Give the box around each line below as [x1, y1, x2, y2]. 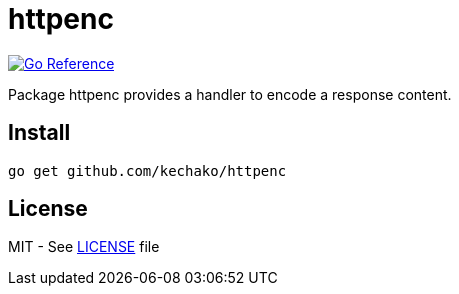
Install [8, 120, 71, 146]
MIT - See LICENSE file [8, 238, 160, 256]
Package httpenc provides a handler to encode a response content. [8, 85, 452, 103]
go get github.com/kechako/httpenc [8, 162, 287, 179]
